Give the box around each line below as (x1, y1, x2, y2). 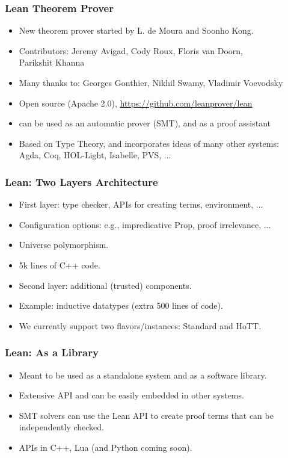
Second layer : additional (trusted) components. (19, 279, 192, 291)
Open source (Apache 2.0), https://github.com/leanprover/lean (19, 96, 253, 109)
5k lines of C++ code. (19, 258, 100, 271)
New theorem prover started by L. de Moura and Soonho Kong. (19, 24, 254, 37)
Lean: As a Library (5, 345, 99, 360)
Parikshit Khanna (19, 56, 85, 69)
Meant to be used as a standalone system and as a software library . (19, 368, 267, 381)
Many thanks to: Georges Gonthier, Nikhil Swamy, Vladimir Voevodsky (19, 76, 283, 88)
